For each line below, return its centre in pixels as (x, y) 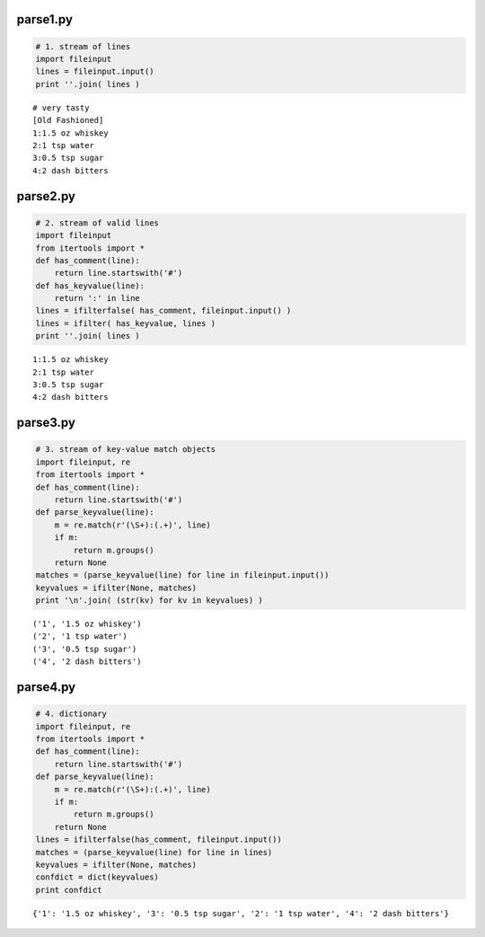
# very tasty (61, 107)
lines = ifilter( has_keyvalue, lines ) (125, 323)
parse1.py (45, 19)
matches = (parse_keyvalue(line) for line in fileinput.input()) (182, 575)
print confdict (69, 890)
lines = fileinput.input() (95, 71)
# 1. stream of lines (83, 46)
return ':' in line (97, 298)
